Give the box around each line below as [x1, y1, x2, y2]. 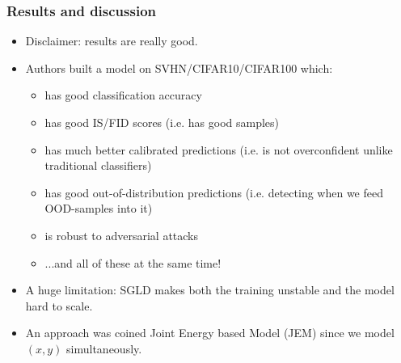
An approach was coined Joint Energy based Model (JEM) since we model [25, 324, 395, 341]
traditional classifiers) [44, 157, 152, 174]
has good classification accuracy [44, 87, 202, 103]
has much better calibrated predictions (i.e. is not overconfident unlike [44, 141, 393, 158]
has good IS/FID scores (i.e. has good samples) [44, 114, 280, 130]
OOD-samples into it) [44, 200, 153, 217]
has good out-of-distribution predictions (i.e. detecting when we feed [44, 184, 383, 200]
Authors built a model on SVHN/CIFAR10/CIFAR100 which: [25, 59, 333, 76]
